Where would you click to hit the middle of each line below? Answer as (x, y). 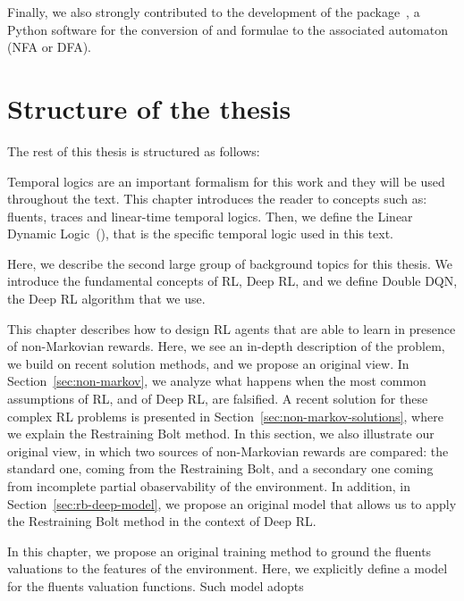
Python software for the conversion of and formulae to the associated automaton (228, 29)
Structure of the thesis (149, 108)
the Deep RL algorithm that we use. (106, 299)
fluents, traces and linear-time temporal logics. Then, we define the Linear (210, 216)
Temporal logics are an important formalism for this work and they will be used (226, 181)
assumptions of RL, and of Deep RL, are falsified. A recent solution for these (218, 399)
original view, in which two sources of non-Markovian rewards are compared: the (228, 451)
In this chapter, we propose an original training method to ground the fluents (219, 551)
